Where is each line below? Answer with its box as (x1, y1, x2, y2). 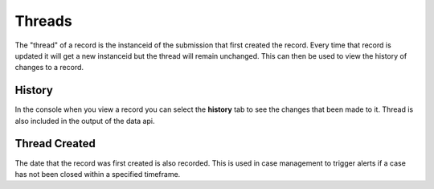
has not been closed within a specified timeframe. (14, 169, 181, 179)
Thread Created (14, 137, 96, 150)
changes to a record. (14, 63, 84, 72)
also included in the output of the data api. (14, 116, 155, 125)
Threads (14, 12, 72, 30)
